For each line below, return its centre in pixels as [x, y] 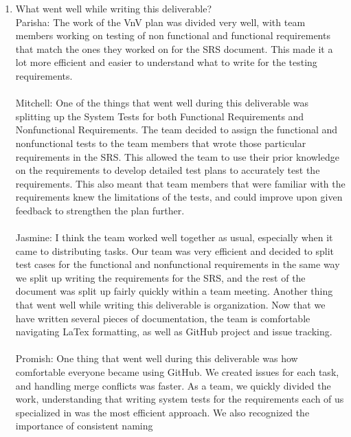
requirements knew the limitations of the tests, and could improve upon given [179, 197]
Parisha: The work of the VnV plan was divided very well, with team [160, 22]
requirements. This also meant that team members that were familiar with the [180, 183]
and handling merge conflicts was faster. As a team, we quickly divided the [173, 385]
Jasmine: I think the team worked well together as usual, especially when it [174, 237]
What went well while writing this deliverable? [114, 8]
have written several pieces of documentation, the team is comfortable [163, 318]
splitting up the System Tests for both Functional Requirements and [160, 116]
